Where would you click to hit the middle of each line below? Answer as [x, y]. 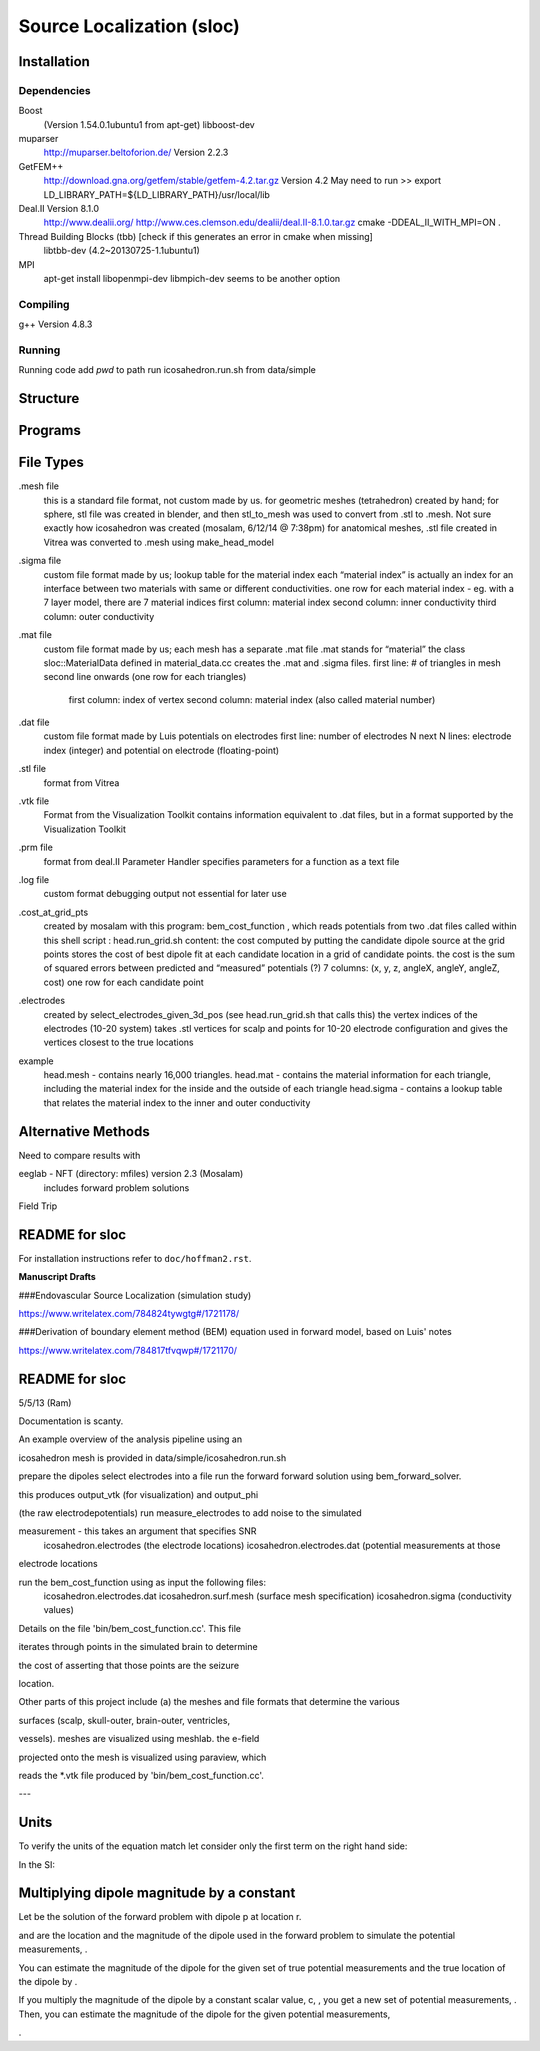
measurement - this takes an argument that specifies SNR [137, 1531]
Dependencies [55, 90]
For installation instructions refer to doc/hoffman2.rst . [135, 1258]
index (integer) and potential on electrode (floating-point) [161, 750]
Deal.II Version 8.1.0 [59, 209]
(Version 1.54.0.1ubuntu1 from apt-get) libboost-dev [149, 124]
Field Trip [38, 1206]
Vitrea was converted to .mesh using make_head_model [159, 542]
